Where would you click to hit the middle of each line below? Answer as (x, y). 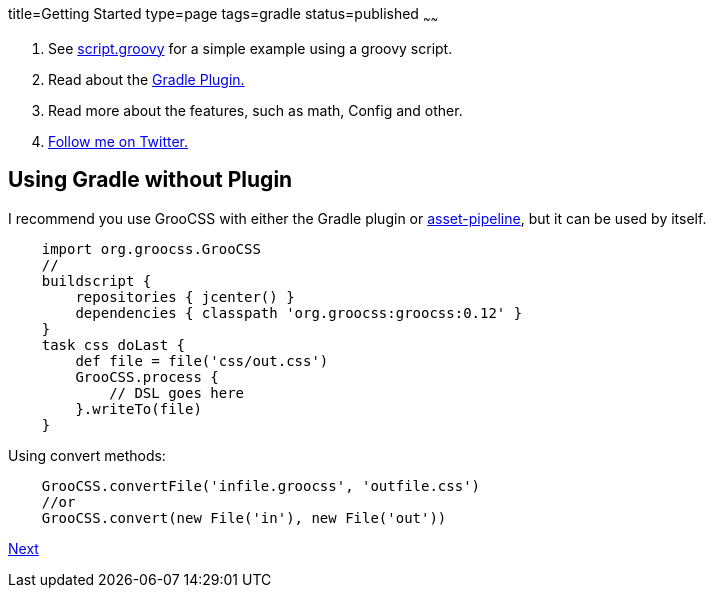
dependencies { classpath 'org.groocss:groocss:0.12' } (299, 312)
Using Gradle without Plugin (150, 180)
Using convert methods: (87, 455)
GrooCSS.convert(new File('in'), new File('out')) (244, 517)
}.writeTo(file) (138, 408)
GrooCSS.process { (147, 376)
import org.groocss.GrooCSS (151, 248)
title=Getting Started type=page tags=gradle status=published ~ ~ (223, 15)
